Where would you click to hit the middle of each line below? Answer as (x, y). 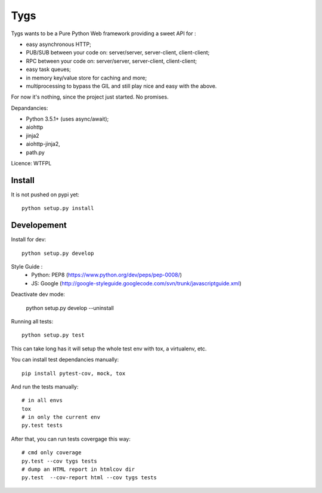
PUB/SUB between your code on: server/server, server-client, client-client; (118, 53)
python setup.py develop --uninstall (70, 308)
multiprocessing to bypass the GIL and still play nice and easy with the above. (121, 86)
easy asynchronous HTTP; (59, 44)
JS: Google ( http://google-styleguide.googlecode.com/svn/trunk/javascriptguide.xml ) (136, 283)
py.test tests (42, 426)
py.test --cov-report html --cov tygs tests (89, 478)
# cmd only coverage (52, 453)
